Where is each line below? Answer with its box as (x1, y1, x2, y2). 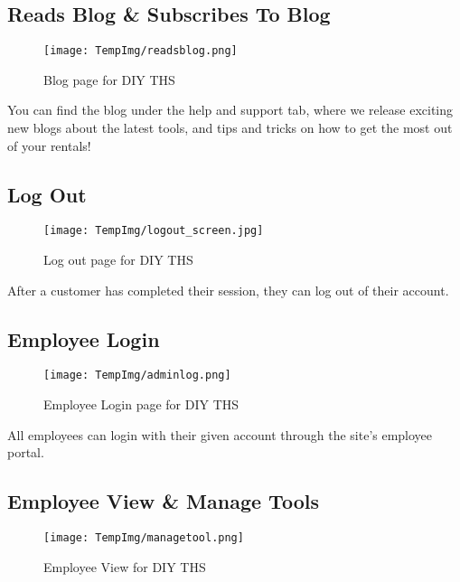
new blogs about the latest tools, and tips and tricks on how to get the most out (7, 118, 453, 137)
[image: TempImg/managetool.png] (43, 531, 244, 545)
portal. (7, 443, 44, 462)
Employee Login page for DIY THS (43, 395, 239, 414)
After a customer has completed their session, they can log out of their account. (7, 280, 449, 299)
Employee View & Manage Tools (7, 487, 319, 515)
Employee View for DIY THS (43, 557, 206, 576)
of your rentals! (7, 136, 91, 155)
